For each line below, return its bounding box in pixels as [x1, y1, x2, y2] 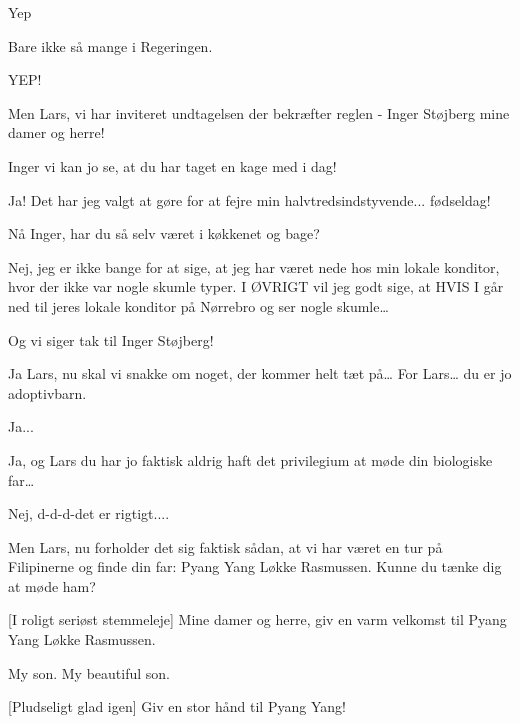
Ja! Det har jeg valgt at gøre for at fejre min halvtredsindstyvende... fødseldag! [8, 189, 491, 210]
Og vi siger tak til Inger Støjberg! [8, 329, 214, 350]
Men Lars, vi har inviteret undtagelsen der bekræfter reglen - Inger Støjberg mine [8, 102, 510, 123]
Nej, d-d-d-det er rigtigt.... [8, 503, 170, 524]
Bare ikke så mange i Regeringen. [8, 35, 213, 56]
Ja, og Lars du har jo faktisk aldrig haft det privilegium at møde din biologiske [8, 449, 493, 470]
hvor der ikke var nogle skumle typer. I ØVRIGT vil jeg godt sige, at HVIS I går [8, 276, 504, 297]
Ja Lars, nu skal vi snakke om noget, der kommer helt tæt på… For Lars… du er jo [8, 363, 512, 384]
